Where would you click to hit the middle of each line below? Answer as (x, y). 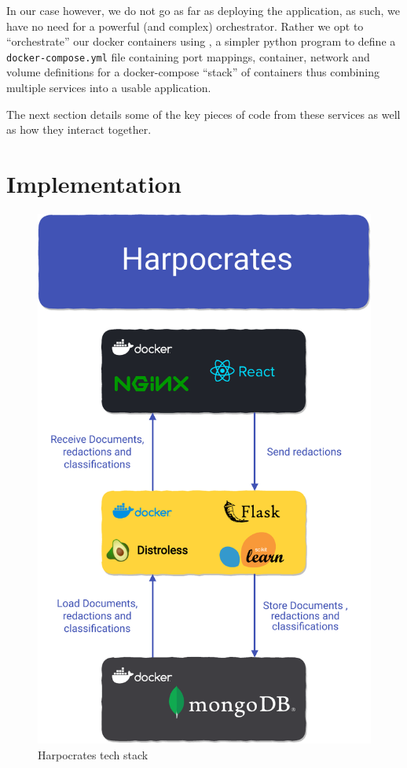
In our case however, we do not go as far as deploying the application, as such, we (203, 10)
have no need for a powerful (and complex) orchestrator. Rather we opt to (185, 26)
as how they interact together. (79, 129)
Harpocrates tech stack (93, 755)
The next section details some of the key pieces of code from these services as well (203, 114)
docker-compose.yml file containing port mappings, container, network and (188, 56)
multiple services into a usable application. (109, 88)
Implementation (94, 183)
